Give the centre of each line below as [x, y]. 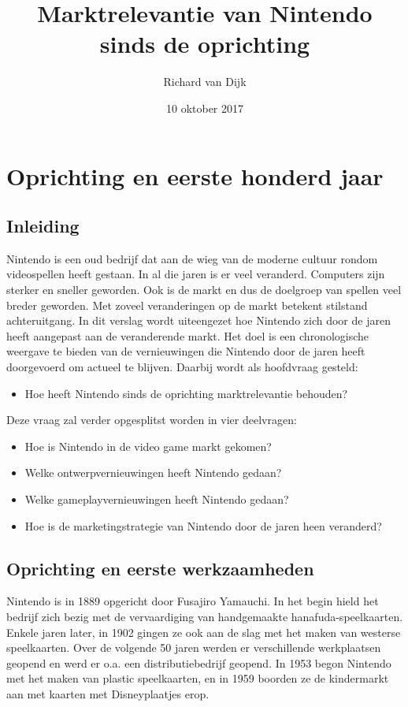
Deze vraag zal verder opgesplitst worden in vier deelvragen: [152, 420]
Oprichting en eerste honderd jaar [195, 175]
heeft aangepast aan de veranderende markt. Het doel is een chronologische [188, 335]
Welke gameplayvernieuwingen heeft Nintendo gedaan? [157, 499]
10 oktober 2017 [205, 108]
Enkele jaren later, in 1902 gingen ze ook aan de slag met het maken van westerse [204, 632]
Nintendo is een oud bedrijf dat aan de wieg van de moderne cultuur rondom [192, 258]
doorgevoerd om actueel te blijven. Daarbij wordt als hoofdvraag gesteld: [182, 367]
